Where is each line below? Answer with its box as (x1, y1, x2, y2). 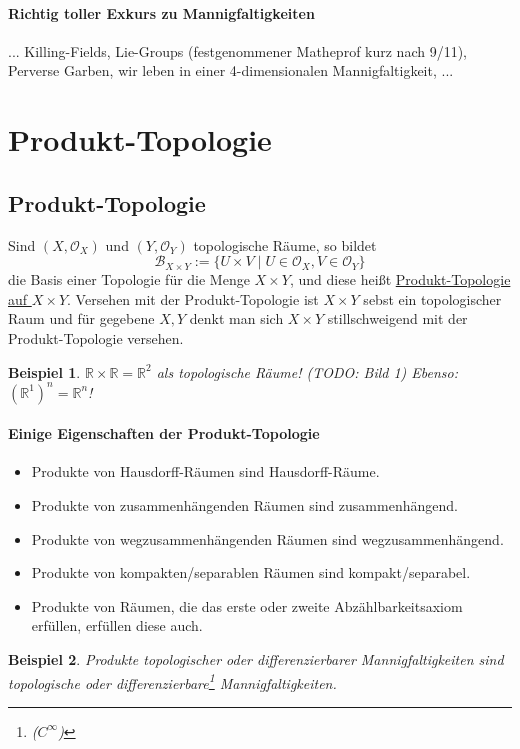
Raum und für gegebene (8, 308, 155, 329)
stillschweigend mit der (327, 308, 468, 329)
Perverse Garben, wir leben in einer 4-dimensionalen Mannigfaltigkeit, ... (8, 60, 454, 81)
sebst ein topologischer (363, 288, 502, 309)
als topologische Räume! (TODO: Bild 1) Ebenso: (156, 361, 459, 382)
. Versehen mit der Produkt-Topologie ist (67, 288, 319, 309)
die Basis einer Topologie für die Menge (8, 269, 250, 290)
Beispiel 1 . (8, 361, 81, 382)
